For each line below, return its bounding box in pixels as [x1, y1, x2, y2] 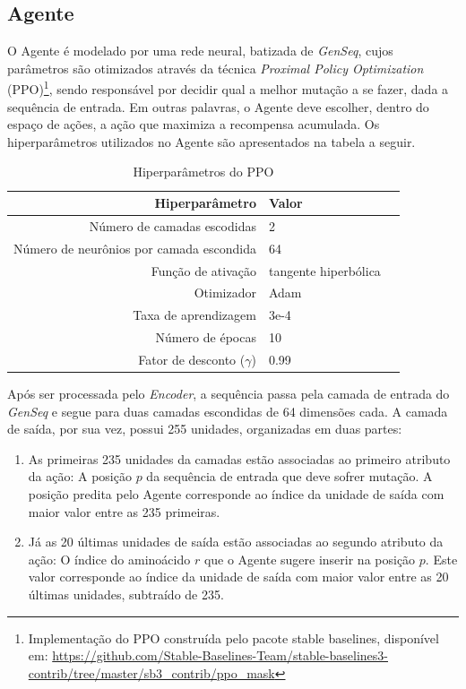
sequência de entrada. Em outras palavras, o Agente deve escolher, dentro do [7, 97, 429, 116]
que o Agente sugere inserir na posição [203, 549, 416, 568]
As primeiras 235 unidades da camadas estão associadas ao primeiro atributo [28, 449, 451, 468]
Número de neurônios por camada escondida [13, 238, 256, 257]
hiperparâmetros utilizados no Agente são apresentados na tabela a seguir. [7, 132, 416, 151]
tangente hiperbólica [268, 261, 381, 280]
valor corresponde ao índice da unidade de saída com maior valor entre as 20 [28, 567, 449, 586]
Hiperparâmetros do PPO [133, 162, 274, 181]
